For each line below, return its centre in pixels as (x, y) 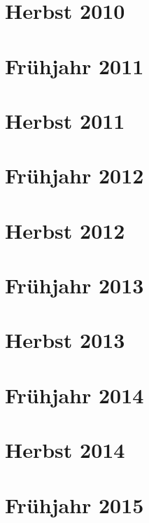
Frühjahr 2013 (74, 285)
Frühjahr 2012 (74, 175)
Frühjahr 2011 (74, 65)
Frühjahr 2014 (74, 395)
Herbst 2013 (65, 340)
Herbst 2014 (65, 450)
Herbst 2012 (65, 230)
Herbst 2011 (65, 120)
